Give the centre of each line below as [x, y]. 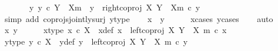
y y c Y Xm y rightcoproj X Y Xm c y [115, 7]
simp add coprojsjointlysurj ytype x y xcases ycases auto [139, 18]
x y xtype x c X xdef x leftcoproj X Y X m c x [115, 30]
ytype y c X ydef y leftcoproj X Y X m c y [96, 41]
